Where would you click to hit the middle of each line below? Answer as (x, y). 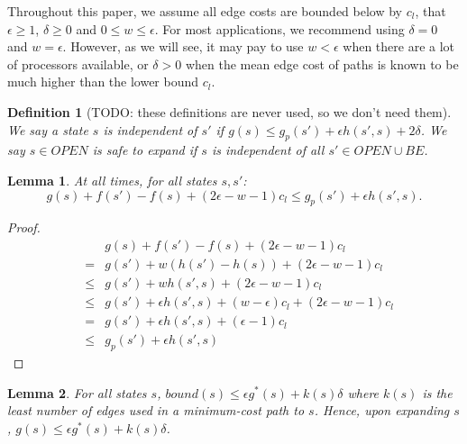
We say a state (48, 129)
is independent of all (268, 150)
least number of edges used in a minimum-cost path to (156, 410)
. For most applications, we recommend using (279, 28)
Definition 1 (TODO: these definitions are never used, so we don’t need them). (229, 111)
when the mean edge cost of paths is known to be (322, 63)
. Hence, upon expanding (382, 410)
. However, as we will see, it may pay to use (183, 46)
